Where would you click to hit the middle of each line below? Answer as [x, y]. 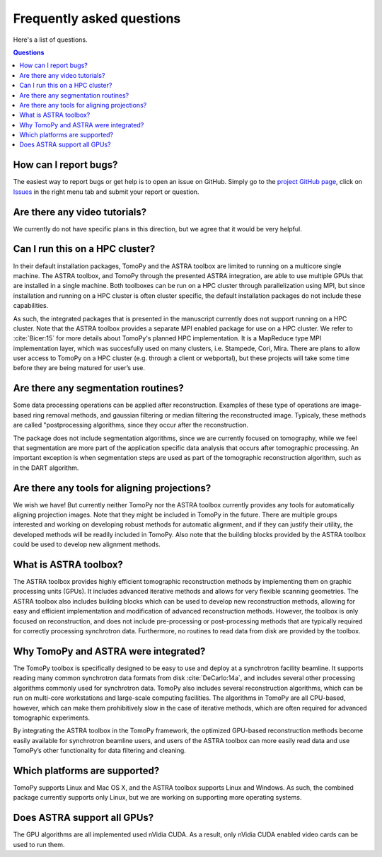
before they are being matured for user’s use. [79, 368]
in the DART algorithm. [46, 468]
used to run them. [39, 844]
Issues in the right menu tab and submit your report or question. [106, 192]
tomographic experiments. [51, 718]
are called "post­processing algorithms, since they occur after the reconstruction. [131, 425]
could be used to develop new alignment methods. [87, 544]
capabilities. [31, 306]
